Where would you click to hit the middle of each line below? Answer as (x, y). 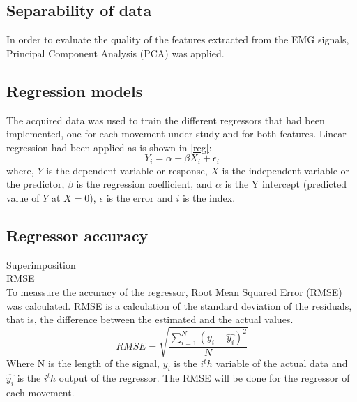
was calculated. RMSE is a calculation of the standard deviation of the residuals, (179, 305)
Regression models (75, 90)
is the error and (139, 198)
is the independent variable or (286, 170)
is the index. (209, 198)
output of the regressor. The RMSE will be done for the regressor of (204, 378)
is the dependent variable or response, (127, 170)
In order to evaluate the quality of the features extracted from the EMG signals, (178, 39)
